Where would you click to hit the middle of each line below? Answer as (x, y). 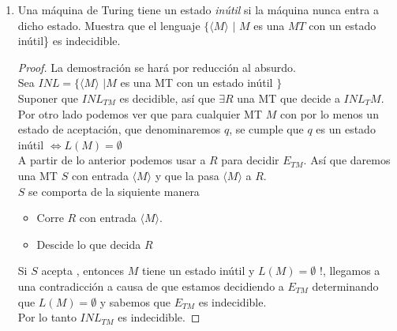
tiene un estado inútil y (198, 271)
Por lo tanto (47, 317)
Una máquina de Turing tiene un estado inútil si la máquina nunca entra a (198, 9)
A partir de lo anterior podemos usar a (112, 160)
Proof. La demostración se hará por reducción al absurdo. (157, 67)
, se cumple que (266, 129)
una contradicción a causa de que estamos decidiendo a (151, 286)
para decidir (250, 160)
